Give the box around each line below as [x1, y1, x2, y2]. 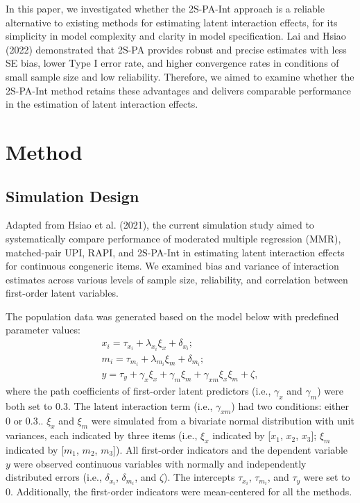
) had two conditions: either [231, 398, 350, 413]
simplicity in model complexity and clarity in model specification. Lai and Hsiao [6, 28, 346, 43]
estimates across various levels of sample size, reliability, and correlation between [6, 272, 348, 286]
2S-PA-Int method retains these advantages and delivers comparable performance [6, 83, 352, 97]
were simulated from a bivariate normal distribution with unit [91, 413, 354, 428]
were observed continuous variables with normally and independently [13, 456, 307, 470]
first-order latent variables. [6, 286, 119, 300]
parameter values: [6, 322, 80, 337]
